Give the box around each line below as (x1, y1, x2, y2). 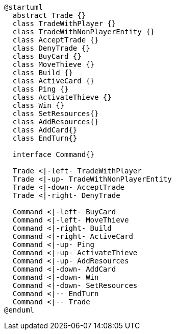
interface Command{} (12, 150, 95, 159)
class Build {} (12, 69, 73, 77)
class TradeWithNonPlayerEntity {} (12, 28, 155, 36)
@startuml (4, 3, 43, 11)
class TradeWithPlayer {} (12, 19, 116, 28)
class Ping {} (12, 85, 69, 93)
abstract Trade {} (12, 11, 86, 19)
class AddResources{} (12, 118, 99, 126)
